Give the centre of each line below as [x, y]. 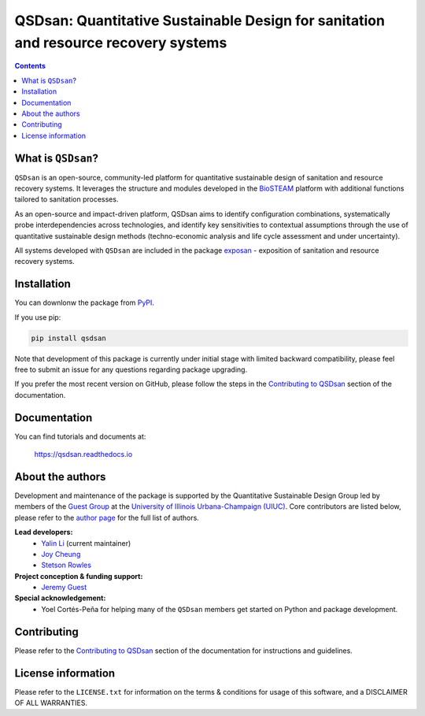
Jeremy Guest [64, 588]
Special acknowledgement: [60, 598]
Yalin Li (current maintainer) [86, 543]
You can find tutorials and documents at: [80, 436]
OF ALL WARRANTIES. [51, 703]
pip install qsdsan [68, 338]
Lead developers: [44, 532]
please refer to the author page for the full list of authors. [107, 518]
